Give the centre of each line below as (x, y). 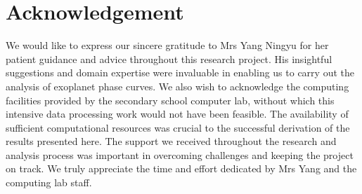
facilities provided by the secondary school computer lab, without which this (170, 100)
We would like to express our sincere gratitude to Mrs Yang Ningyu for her (167, 45)
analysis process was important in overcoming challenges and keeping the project (180, 154)
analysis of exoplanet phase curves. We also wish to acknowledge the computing (177, 86)
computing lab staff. (49, 182)
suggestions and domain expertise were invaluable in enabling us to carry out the (180, 72)
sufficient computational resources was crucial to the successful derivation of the (178, 127)
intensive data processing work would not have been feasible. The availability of (177, 114)
